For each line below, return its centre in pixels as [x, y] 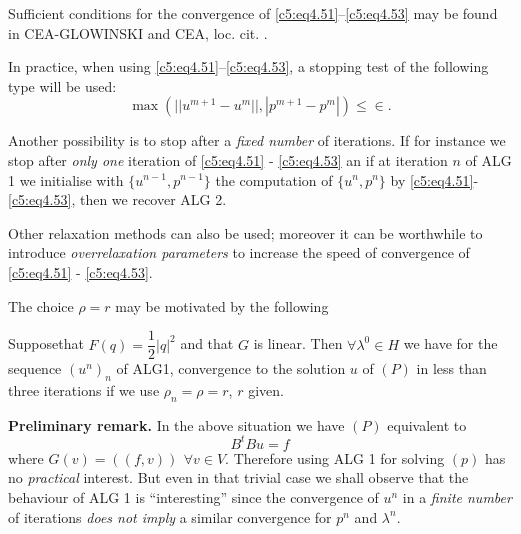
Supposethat [46, 343]
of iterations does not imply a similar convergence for [170, 516]
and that [207, 343]
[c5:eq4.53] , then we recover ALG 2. [117, 199]
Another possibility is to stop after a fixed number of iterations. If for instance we [257, 140]
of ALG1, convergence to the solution [231, 368]
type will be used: [62, 85]
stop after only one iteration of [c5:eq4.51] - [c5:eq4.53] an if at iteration [228, 159]
